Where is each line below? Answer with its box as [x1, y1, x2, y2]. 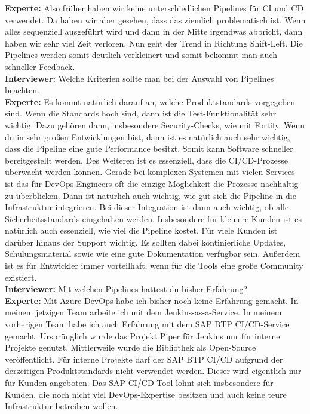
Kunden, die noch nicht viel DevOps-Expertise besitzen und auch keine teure [5, 388, 287, 400]
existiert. [5, 271, 37, 283]
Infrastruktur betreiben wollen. [5, 400, 118, 412]
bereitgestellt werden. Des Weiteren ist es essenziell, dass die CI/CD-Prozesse [5, 154, 288, 166]
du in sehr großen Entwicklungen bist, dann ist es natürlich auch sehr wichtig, [5, 130, 290, 143]
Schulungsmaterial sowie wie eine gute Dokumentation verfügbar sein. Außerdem [5, 247, 300, 260]
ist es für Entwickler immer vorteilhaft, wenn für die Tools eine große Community [5, 259, 303, 272]
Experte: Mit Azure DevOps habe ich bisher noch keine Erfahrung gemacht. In [5, 294, 299, 306]
